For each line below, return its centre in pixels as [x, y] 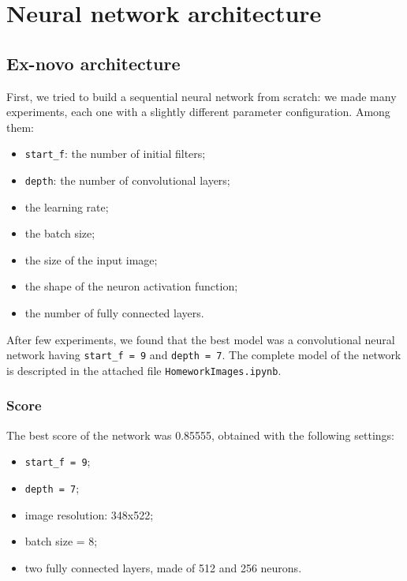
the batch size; [60, 233]
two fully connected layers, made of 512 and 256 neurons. [163, 567]
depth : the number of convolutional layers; [127, 180]
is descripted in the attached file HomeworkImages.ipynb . [144, 370]
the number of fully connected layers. [114, 313]
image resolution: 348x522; [89, 514]
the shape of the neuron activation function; [131, 286]
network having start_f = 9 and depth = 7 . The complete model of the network [204, 355]
